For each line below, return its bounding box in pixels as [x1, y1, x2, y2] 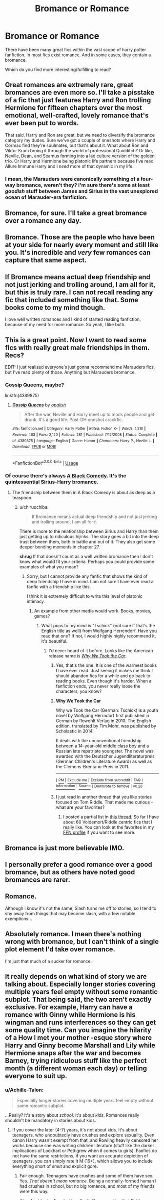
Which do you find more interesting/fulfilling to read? [5, 67, 111, 72]
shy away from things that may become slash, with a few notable [5, 910, 136, 916]
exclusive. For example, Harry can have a [5, 1003, 133, 1012]
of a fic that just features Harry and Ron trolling [5, 96, 151, 104]
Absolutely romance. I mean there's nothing [5, 930, 142, 938]
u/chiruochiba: [19, 504, 49, 510]
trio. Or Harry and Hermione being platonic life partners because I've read [5, 158, 154, 164]
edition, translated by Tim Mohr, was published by [56, 723, 156, 729]
